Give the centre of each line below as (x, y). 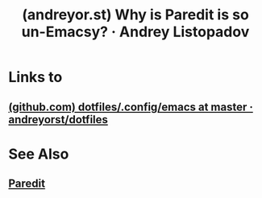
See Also (39, 154)
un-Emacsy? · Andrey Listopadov (135, 32)
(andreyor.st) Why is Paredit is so (135, 15)
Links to (35, 77)
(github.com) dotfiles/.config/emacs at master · (131, 107)
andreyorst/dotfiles (58, 120)
